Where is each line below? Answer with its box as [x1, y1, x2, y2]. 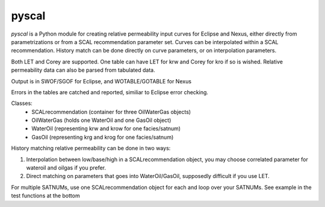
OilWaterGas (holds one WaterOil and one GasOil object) [31, 116, 172, 124]
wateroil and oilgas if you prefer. [26, 164, 107, 171]
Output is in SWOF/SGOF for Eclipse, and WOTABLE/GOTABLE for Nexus [11, 77, 192, 84]
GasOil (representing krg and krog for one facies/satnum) [31, 133, 174, 141]
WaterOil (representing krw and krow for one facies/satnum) [31, 125, 181, 132]
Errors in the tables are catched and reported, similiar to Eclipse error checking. [11, 88, 209, 96]
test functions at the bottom [11, 192, 81, 199]
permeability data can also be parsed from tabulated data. [11, 66, 156, 74]
